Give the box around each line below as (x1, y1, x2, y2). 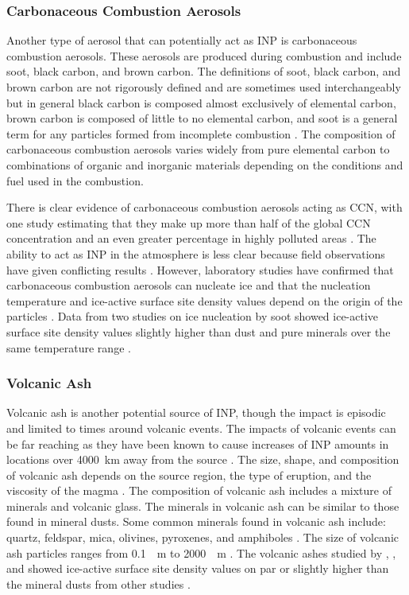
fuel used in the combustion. (6, 172, 144, 189)
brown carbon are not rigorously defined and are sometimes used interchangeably (6, 79, 401, 95)
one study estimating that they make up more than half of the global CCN (6, 214, 371, 231)
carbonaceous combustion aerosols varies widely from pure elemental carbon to (6, 141, 390, 157)
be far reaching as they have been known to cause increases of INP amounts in (6, 435, 389, 452)
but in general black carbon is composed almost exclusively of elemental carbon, (6, 94, 396, 111)
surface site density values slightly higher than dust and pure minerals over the (6, 323, 391, 340)
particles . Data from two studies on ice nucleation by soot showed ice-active (6, 308, 379, 325)
